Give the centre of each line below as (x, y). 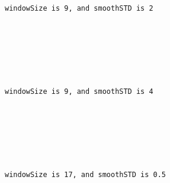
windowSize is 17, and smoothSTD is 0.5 (86, 174)
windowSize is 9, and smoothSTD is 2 (79, 8)
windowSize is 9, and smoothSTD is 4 (79, 91)
